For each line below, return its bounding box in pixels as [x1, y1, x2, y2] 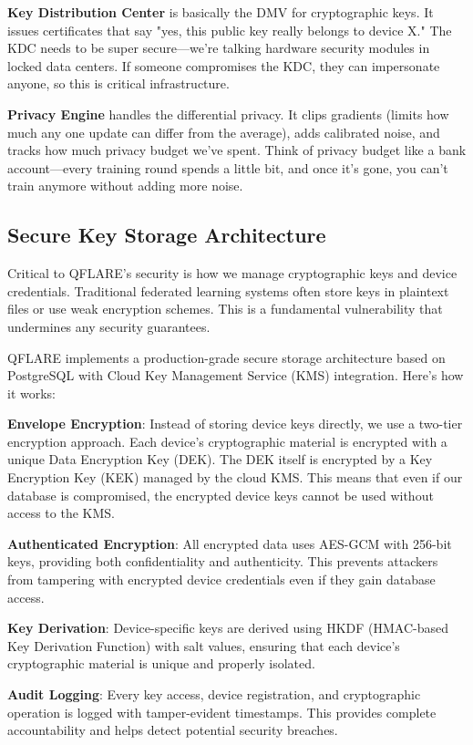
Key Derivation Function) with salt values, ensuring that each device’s [7, 636, 400, 655]
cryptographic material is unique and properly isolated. [7, 654, 315, 673]
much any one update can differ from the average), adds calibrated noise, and [7, 122, 440, 141]
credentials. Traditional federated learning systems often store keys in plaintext [7, 281, 449, 300]
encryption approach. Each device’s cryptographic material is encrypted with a [7, 431, 447, 450]
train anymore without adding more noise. [7, 176, 243, 195]
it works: [7, 383, 57, 402]
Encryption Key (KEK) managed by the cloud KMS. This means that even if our [7, 468, 463, 487]
